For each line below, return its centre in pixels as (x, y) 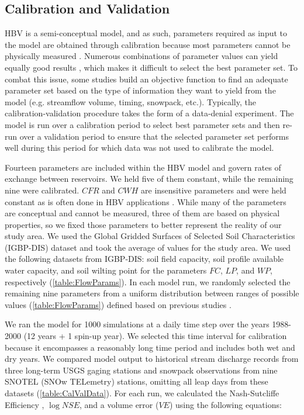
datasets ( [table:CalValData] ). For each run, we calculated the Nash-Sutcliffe (142, 393)
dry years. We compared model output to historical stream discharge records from (152, 359)
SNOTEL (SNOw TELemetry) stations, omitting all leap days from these (137, 381)
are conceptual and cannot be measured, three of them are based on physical (142, 213)
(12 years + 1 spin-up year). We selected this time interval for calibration (155, 336)
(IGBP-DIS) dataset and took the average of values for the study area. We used (148, 247)
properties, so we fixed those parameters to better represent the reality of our (143, 224)
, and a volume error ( (119, 404)
